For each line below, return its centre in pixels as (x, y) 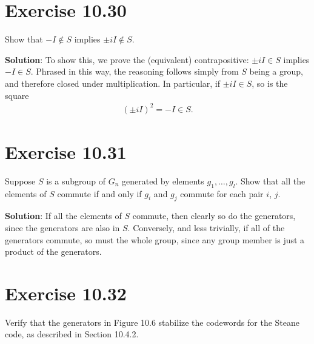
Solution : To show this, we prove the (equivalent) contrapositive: (127, 59)
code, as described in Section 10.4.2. (72, 334)
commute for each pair (222, 193)
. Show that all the (270, 180)
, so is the (270, 83)
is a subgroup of (76, 180)
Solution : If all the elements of (63, 216)
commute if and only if (99, 193)
